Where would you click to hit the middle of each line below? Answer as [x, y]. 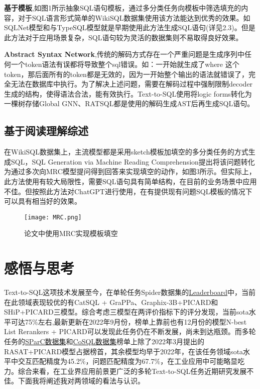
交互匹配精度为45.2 [49, 361]
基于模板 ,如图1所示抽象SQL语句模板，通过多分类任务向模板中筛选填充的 [123, 8]
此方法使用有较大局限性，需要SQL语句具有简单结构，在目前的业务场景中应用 [131, 181]
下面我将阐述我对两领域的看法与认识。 [81, 381]
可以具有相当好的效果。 [43, 201]
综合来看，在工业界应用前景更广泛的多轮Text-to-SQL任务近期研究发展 [132, 371]
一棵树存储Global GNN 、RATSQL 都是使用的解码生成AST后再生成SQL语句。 [129, 103]
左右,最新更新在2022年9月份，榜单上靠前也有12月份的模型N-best [142, 321]
